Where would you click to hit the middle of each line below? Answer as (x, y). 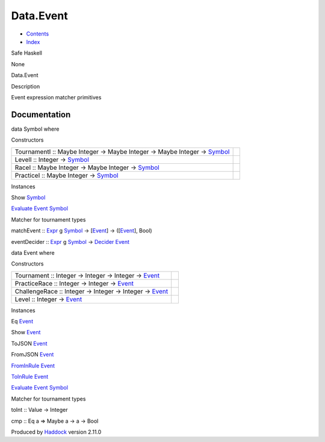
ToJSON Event (29, 343)
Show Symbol (28, 197)
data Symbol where (35, 129)
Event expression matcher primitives (56, 97)
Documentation (41, 114)
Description (26, 86)
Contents (38, 34)
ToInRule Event (30, 377)
